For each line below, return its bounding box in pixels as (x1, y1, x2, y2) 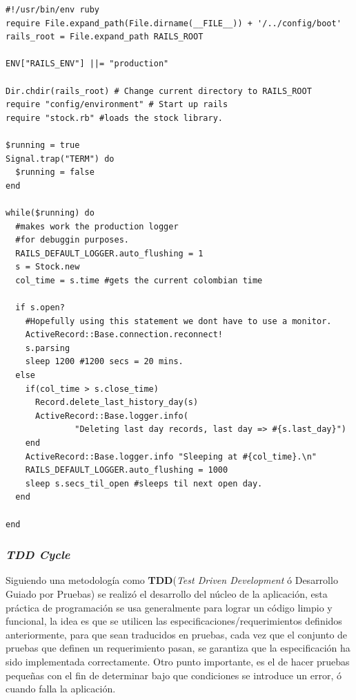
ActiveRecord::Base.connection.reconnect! (25, 330, 223, 340)
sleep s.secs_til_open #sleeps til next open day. (25, 478, 263, 489)
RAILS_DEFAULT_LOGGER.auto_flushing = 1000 (25, 465, 228, 475)
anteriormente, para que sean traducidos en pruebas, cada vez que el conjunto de (6, 627, 348, 641)
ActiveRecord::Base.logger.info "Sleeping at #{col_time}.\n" (25, 451, 317, 462)
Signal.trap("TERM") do (6, 153, 115, 164)
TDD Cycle (6, 546, 70, 563)
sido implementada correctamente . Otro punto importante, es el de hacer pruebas (6, 654, 350, 668)
